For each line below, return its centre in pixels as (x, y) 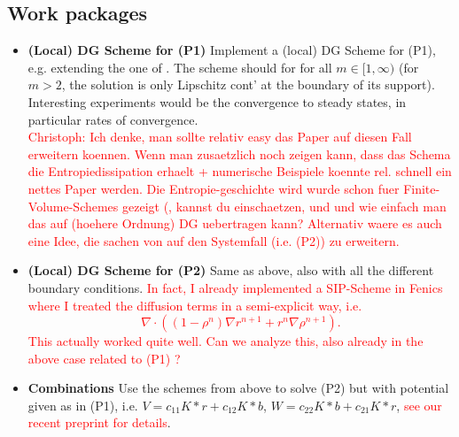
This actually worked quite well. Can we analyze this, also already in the (226, 341)
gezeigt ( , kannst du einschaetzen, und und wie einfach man (284, 206)
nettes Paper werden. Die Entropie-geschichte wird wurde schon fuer (214, 188)
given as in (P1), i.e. (83, 405)
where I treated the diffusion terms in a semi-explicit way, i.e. (195, 305)
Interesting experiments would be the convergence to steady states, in (217, 101)
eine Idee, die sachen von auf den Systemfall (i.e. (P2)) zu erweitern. (214, 240)
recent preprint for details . (99, 422)
